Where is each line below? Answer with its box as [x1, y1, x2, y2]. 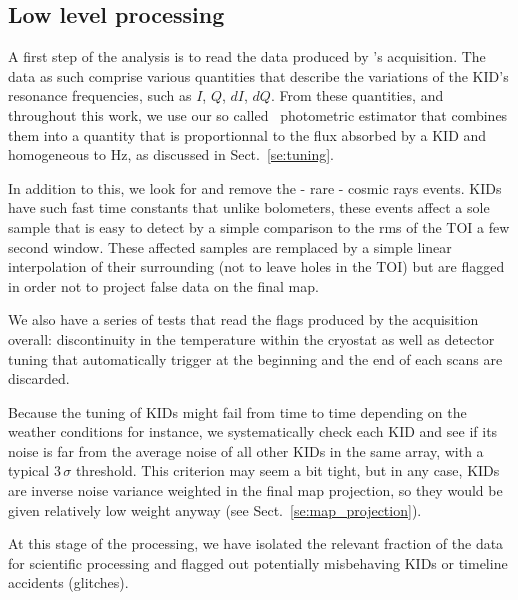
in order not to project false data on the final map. [8, 275, 319, 296]
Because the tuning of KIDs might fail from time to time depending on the [8, 401, 467, 422]
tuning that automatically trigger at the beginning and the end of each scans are [8, 348, 503, 369]
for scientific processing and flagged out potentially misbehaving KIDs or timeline [8, 552, 508, 573]
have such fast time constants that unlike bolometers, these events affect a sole [8, 197, 490, 218]
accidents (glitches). [8, 572, 129, 593]
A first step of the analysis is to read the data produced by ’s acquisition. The [8, 46, 486, 67]
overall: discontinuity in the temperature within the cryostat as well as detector [8, 328, 495, 349]
